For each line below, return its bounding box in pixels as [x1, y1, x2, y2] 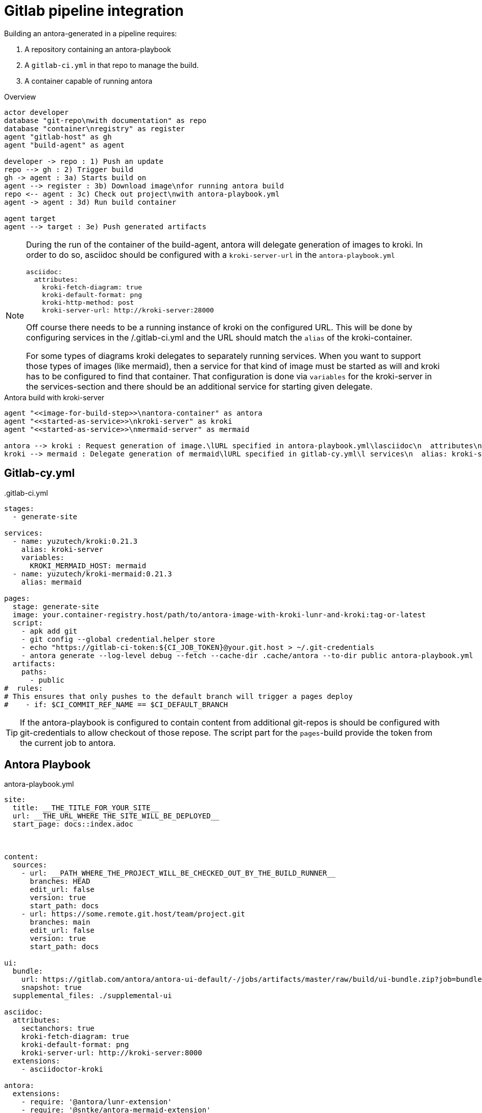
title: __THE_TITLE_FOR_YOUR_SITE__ [12, 804, 159, 812]
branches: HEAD [30, 877, 90, 886]
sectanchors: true [21, 1024, 95, 1033]
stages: [4, 504, 35, 513]
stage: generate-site [12, 602, 99, 611]
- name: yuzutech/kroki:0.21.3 [12, 537, 138, 545]
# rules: [4, 684, 43, 692]
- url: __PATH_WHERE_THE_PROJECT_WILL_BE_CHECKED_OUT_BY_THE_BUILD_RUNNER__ [21, 869, 336, 878]
